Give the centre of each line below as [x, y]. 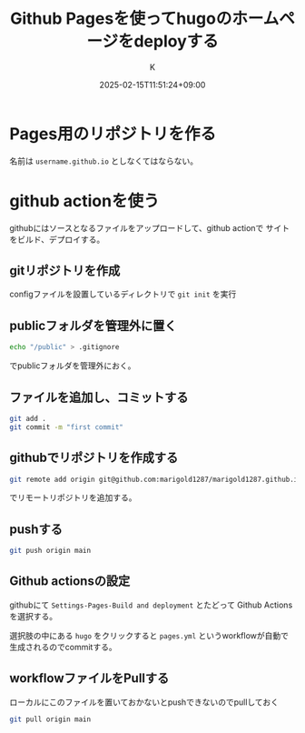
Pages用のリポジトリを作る [113, 134]
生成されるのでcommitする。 [63, 647]
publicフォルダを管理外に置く [93, 325]
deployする [177, 41]
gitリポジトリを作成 [65, 271]
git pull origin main [50, 719]
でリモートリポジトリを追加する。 [73, 497]
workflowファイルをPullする [89, 678]
